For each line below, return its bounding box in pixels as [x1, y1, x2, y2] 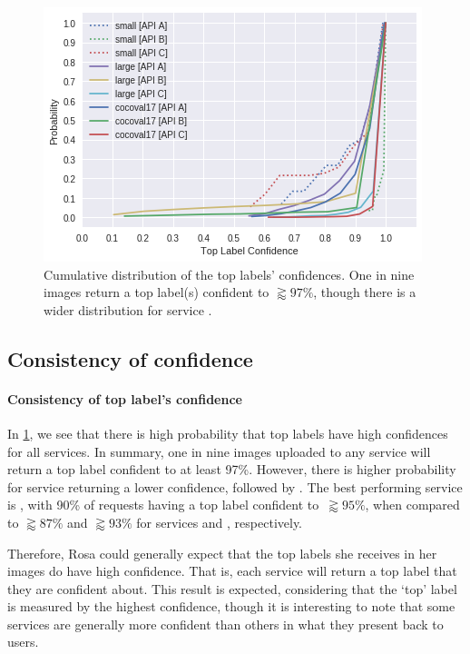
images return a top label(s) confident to [44, 282, 269, 302]
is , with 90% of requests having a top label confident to [7, 495, 319, 514]
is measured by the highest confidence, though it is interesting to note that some [7, 597, 455, 616]
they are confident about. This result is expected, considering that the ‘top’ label [7, 579, 457, 598]
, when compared [365, 495, 460, 514]
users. [7, 632, 39, 651]
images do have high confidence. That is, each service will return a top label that [7, 561, 457, 580]
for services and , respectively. [136, 512, 302, 531]
